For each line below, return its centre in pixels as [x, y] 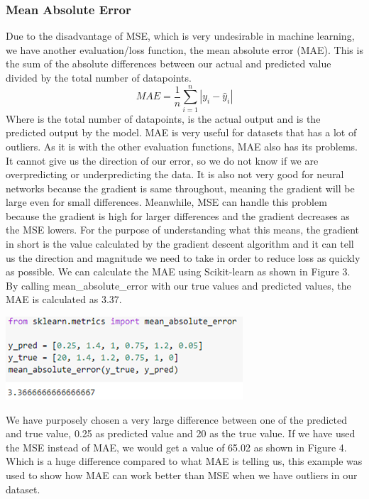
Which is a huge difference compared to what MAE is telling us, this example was [184, 461]
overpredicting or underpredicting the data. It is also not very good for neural [175, 174]
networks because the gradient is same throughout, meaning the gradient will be [180, 188]
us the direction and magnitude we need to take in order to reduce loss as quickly [183, 257]
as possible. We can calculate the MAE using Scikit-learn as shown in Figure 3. [178, 272]
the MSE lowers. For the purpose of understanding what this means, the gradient [183, 230]
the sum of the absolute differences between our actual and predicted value [169, 64]
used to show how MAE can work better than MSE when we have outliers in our [182, 475]
